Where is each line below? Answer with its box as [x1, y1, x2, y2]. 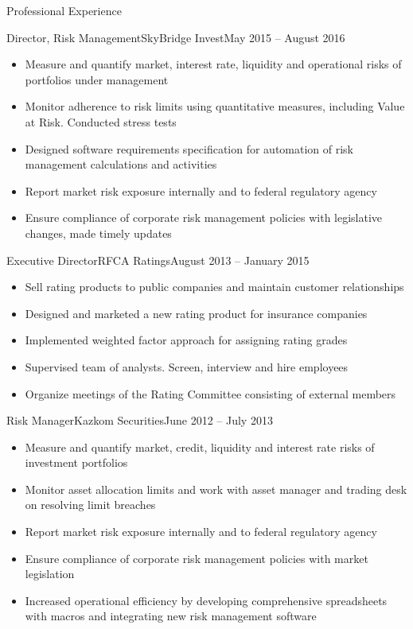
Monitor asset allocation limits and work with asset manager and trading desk [25, 480, 407, 497]
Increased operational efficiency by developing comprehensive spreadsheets [25, 592, 388, 608]
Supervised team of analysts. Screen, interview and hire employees [25, 358, 349, 375]
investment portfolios [25, 454, 128, 471]
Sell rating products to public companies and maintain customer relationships [25, 278, 404, 295]
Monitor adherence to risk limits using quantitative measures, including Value [25, 98, 405, 115]
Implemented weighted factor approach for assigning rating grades [25, 332, 348, 348]
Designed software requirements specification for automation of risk [25, 140, 354, 157]
